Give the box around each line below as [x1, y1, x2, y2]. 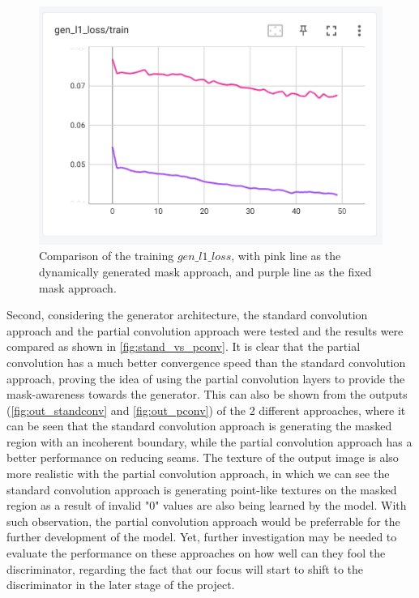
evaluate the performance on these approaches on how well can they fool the [6, 545, 386, 562]
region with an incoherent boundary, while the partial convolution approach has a [6, 433, 413, 450]
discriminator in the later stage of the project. [6, 576, 235, 593]
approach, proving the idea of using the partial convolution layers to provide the [6, 369, 405, 387]
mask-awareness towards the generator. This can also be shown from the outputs [6, 386, 408, 403]
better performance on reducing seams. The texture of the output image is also [6, 449, 399, 466]
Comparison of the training [39, 247, 174, 264]
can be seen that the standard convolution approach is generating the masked [6, 417, 392, 434]
